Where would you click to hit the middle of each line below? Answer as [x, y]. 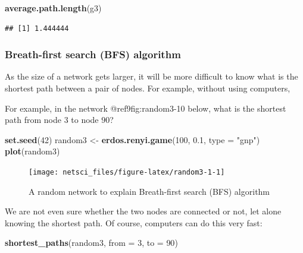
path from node [33, 120]
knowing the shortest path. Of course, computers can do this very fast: [134, 222]
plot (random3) [32, 151]
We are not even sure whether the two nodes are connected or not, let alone [143, 211]
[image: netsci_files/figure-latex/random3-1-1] [127, 172]
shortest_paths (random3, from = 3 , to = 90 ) [91, 243]
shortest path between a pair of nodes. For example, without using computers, [148, 88]
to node [85, 120]
